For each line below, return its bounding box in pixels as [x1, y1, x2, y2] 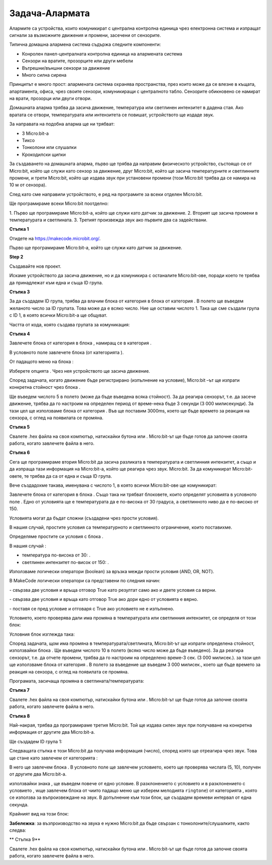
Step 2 [9, 254, 24, 260]
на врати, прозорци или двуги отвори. [9, 95, 92, 101]
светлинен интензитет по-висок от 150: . [22, 559, 109, 565]
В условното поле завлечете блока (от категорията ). [9, 349, 124, 355]
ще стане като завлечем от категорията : [9, 755, 98, 761]
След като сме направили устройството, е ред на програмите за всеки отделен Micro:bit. [9, 191, 203, 197]
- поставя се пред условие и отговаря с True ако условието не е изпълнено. [9, 605, 174, 612]
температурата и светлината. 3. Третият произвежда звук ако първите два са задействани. [9, 217, 208, 223]
